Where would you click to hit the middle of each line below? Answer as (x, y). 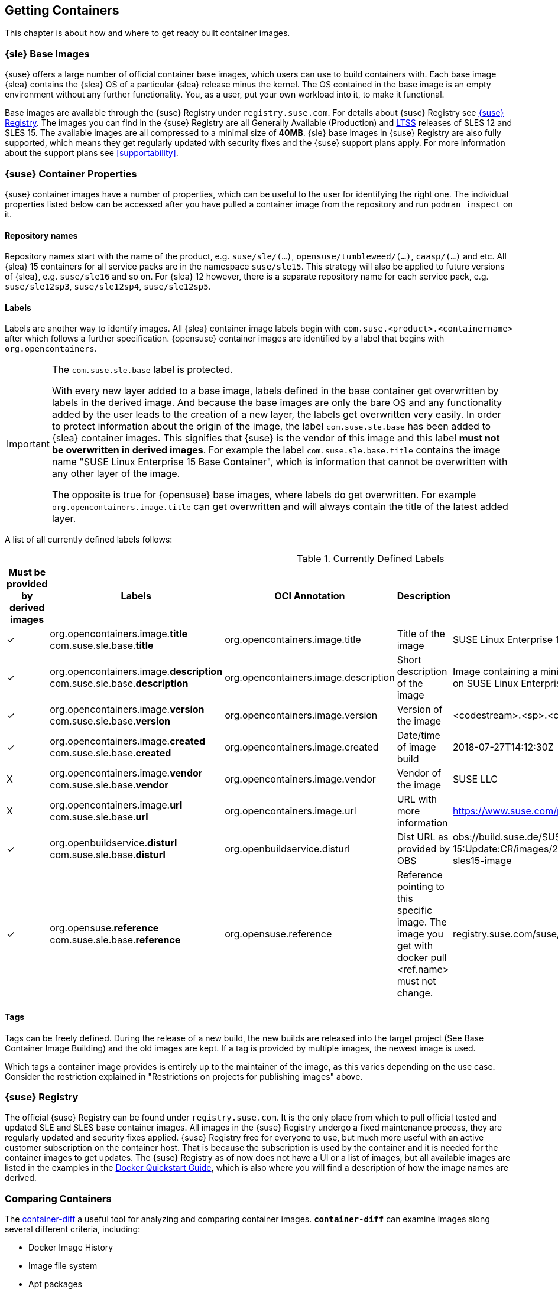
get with (415, 946)
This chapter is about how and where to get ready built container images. (147, 33)
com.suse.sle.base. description (119, 684)
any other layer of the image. (116, 474)
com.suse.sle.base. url (99, 817)
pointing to (421, 887)
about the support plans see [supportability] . (92, 153)
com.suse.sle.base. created (111, 753)
